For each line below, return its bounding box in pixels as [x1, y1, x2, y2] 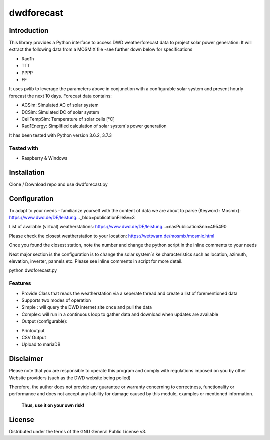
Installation [9, 168, 45, 177]
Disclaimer [9, 355, 43, 363]
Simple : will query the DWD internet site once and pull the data [21, 304, 152, 310]
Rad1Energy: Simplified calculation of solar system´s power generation [21, 123, 167, 129]
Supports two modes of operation [21, 297, 91, 303]
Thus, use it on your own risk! [21, 402, 85, 408]
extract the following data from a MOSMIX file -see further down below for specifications [9, 46, 193, 52]
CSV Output [21, 334, 46, 340]
